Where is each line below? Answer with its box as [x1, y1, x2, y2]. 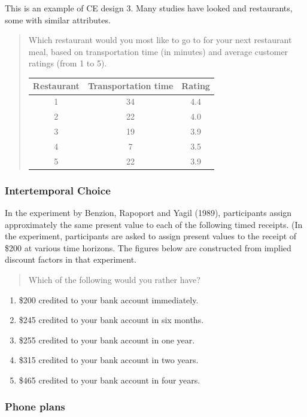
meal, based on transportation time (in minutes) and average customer [28, 45, 288, 57]
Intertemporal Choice [5, 182, 111, 197]
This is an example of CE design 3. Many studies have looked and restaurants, [5, 2, 293, 14]
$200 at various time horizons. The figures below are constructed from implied [5, 241, 291, 254]
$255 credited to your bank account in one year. [19, 333, 195, 346]
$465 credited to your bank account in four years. [19, 373, 200, 386]
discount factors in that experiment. [5, 253, 136, 266]
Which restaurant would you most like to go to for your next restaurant [28, 34, 292, 46]
